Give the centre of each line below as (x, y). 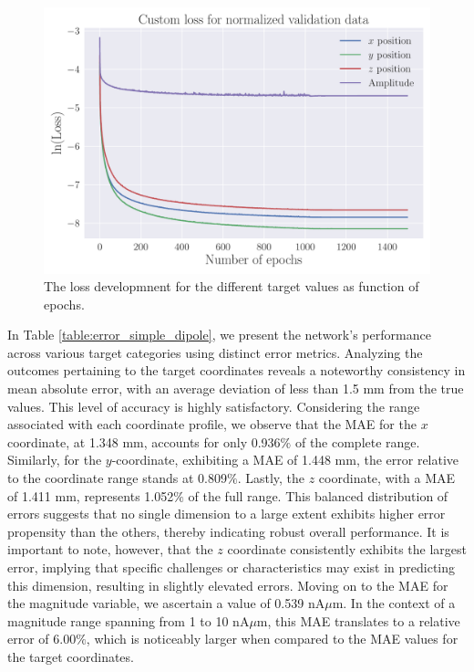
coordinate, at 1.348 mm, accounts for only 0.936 (144, 441)
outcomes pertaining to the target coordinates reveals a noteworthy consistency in (237, 370)
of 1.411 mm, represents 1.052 (91, 495)
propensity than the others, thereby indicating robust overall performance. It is (228, 531)
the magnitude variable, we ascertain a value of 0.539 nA (166, 603)
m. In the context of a (394, 603)
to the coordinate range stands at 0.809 (117, 478)
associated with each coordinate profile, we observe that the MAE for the (212, 424)
